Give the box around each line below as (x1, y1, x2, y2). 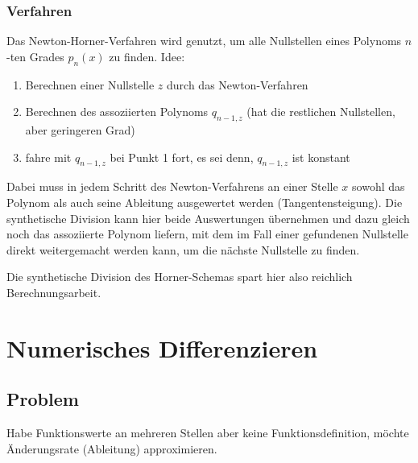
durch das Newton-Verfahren (167, 76, 308, 93)
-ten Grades (6, 48, 64, 64)
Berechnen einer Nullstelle (25, 76, 155, 93)
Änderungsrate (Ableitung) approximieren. (6, 440, 217, 457)
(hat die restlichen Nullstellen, (246, 103, 395, 120)
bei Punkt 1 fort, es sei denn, (110, 148, 254, 165)
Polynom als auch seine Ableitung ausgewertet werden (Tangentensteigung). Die (6, 193, 403, 210)
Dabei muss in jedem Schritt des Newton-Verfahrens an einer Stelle (6, 178, 338, 195)
